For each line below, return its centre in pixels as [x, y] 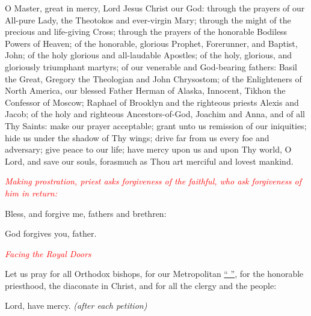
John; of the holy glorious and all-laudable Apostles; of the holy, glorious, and [149, 55]
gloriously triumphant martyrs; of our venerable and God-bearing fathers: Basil [151, 66]
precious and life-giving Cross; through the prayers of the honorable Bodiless [146, 32]
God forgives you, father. [51, 233]
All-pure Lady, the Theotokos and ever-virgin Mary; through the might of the [148, 20]
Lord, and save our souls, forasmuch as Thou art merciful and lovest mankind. [149, 161]
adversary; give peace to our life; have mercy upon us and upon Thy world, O [148, 149]
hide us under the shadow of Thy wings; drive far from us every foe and [137, 137]
